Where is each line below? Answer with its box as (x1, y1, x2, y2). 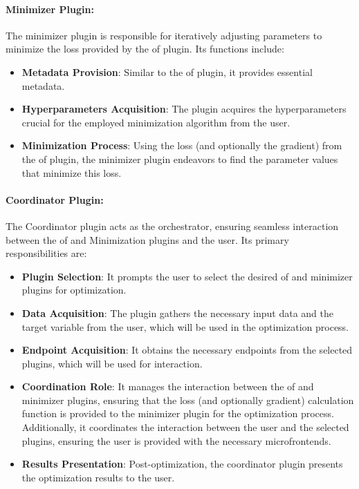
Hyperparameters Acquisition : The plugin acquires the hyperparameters (21, 102, 347, 116)
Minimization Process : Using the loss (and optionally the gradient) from (21, 138, 342, 153)
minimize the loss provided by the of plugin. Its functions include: (6, 41, 284, 56)
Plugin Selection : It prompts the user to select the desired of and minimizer (21, 269, 353, 283)
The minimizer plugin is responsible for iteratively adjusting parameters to (6, 28, 322, 42)
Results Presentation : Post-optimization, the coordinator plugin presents (21, 457, 343, 471)
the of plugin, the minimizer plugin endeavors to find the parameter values (21, 151, 338, 166)
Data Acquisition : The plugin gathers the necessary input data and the (21, 305, 334, 320)
